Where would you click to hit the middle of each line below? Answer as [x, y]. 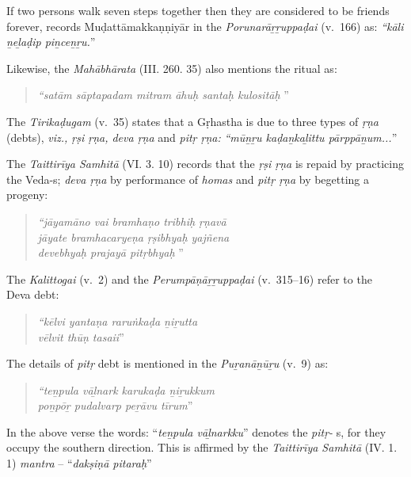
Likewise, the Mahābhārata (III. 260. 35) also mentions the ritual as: [172, 68]
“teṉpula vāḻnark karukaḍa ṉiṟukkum [126, 389]
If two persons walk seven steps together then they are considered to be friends [198, 10]
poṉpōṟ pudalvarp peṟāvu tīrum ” [115, 405]
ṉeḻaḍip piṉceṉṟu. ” [51, 42]
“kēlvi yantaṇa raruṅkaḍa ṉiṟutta [118, 321]
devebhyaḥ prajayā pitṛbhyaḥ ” [110, 252]
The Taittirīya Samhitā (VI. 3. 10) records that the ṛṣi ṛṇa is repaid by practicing [205, 164]
